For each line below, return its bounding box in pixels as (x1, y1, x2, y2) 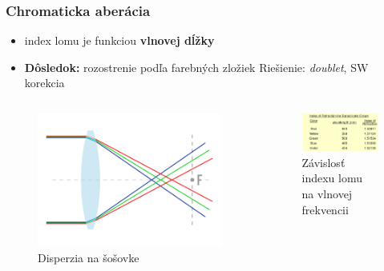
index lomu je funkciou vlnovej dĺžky (24, 32, 215, 49)
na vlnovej (301, 185, 353, 201)
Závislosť (301, 153, 346, 170)
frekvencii (301, 201, 349, 217)
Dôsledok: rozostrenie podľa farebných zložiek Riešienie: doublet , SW (24, 58, 369, 75)
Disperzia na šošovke (38, 249, 139, 265)
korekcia (24, 74, 65, 91)
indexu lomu (301, 169, 362, 186)
